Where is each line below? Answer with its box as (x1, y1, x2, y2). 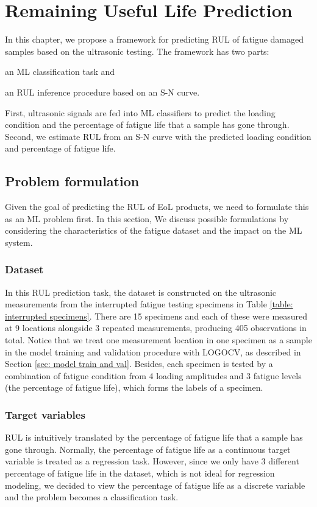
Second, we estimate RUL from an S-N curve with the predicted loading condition (5, 130, 312, 142)
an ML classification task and (5, 65, 115, 78)
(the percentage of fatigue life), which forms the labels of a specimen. (5, 381, 263, 394)
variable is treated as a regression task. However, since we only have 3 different (5, 455, 299, 467)
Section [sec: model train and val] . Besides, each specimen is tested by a (5, 357, 273, 370)
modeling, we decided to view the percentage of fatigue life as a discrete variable (5, 478, 305, 491)
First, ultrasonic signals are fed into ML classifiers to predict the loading (5, 106, 276, 119)
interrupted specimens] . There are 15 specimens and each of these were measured (5, 309, 308, 322)
